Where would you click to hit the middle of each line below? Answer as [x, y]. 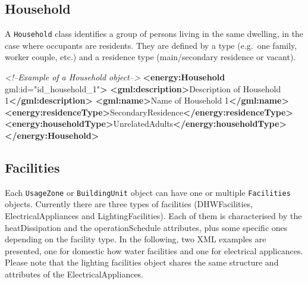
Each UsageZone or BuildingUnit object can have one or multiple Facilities [148, 192]
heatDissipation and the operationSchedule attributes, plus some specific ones [146, 227]
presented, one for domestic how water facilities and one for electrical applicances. [154, 250]
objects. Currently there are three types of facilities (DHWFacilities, [129, 204]
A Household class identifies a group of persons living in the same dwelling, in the [154, 34]
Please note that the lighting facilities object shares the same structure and [142, 262]
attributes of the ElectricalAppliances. [74, 274]
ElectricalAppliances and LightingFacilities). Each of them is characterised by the [153, 216]
